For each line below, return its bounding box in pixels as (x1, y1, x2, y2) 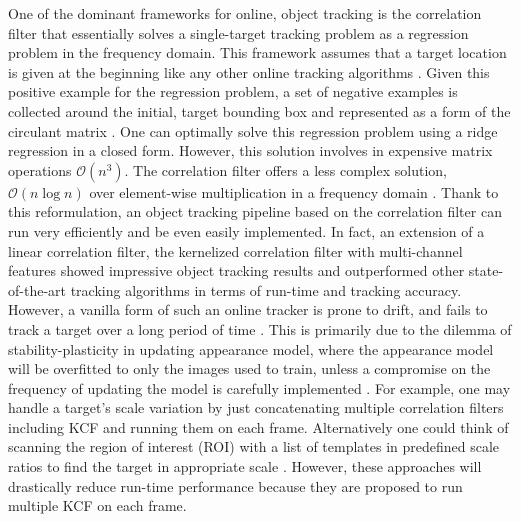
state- (468, 260, 504, 281)
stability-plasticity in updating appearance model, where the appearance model (8, 338, 494, 359)
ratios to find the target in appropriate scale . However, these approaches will (8, 456, 482, 477)
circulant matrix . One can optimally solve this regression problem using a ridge (8, 120, 498, 141)
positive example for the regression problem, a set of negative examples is (8, 81, 458, 102)
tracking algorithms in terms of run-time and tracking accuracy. (70, 279, 462, 300)
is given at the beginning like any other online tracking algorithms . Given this (8, 61, 490, 82)
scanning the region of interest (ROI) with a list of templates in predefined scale (8, 436, 500, 457)
